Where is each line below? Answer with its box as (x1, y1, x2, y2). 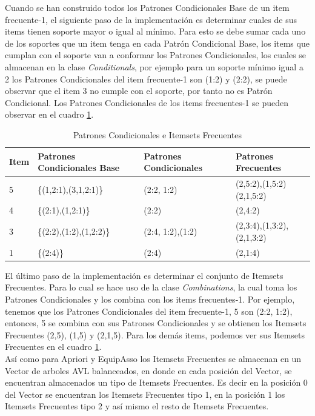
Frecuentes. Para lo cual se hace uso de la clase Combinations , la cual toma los (5, 281, 297, 294)
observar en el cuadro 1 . (5, 108, 94, 121)
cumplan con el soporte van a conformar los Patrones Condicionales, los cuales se (5, 49, 307, 61)
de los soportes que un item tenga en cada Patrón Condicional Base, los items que (5, 36, 310, 49)
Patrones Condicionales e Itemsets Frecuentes (73, 128, 242, 141)
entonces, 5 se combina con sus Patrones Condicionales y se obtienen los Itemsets (5, 317, 307, 329)
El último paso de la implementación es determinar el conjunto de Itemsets (5, 269, 283, 281)
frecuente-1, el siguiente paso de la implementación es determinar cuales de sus (5, 13, 297, 25)
